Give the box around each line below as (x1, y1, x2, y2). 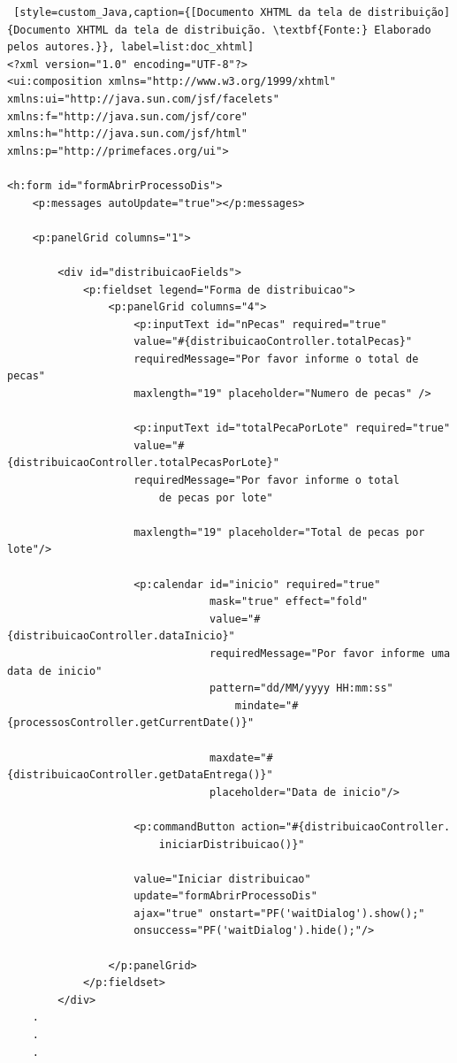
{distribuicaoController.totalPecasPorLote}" (7, 456, 279, 470)
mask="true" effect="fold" (209, 595, 369, 608)
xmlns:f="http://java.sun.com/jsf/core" (7, 110, 248, 123)
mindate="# (234, 699, 299, 712)
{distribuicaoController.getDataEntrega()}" (7, 769, 273, 782)
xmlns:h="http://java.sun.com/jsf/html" (7, 127, 248, 141)
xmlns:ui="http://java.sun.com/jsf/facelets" (7, 92, 279, 105)
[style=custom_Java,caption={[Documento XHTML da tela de (13, 6, 362, 19)
